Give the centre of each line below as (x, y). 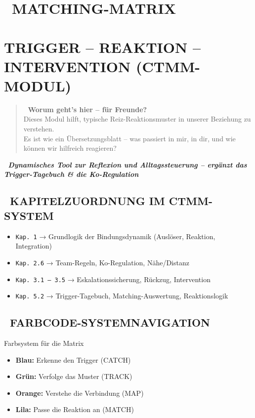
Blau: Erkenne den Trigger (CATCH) (73, 359)
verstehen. (39, 129)
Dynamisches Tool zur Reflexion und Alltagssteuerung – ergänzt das (127, 164)
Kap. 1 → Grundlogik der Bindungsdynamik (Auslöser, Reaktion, (115, 236)
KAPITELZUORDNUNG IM (87, 201)
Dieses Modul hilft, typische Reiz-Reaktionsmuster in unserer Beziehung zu (137, 119)
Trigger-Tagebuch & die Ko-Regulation (71, 174)
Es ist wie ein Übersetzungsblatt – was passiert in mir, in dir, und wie (129, 138)
